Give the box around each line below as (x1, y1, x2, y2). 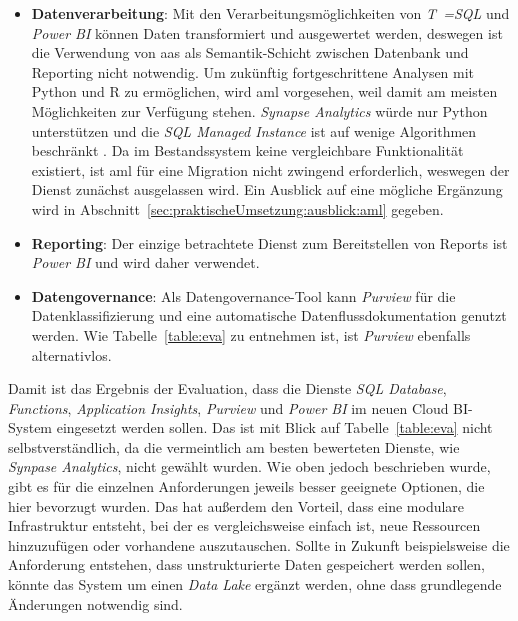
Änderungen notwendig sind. (8, 593, 183, 614)
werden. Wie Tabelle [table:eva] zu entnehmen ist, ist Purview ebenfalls (31, 324, 471, 345)
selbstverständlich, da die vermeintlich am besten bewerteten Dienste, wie (8, 436, 460, 457)
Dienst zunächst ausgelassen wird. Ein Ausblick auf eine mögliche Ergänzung (31, 179, 503, 200)
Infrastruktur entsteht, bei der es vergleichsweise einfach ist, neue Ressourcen (8, 515, 481, 536)
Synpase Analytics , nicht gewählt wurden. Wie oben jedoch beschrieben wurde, (8, 456, 491, 477)
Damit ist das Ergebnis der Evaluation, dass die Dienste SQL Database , (8, 378, 447, 399)
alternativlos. (31, 344, 112, 365)
